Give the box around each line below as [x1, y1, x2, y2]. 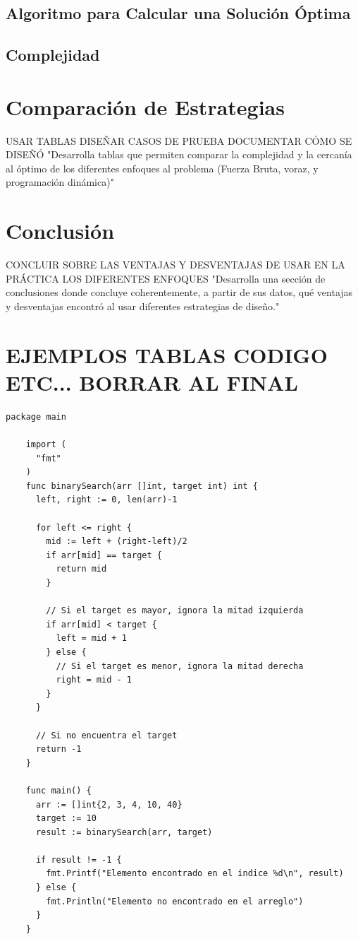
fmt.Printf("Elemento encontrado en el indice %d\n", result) [46, 868, 344, 879]
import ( [25, 439, 66, 450]
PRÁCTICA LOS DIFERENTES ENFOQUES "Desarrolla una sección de [6, 271, 326, 285]
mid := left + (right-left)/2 [46, 536, 187, 547]
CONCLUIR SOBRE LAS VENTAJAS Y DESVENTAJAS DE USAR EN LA [6, 257, 345, 272]
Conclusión [6, 216, 115, 245]
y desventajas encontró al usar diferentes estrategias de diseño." [6, 298, 280, 313]
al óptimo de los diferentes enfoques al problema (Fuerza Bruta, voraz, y [6, 160, 319, 175]
